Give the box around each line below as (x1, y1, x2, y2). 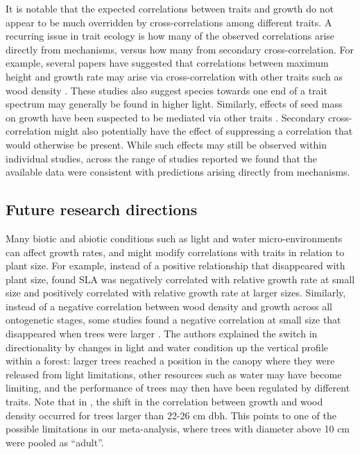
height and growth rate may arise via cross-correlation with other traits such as (6, 69, 343, 83)
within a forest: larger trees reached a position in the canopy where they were (6, 353, 335, 368)
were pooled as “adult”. (6, 435, 104, 449)
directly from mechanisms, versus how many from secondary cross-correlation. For (6, 42, 354, 56)
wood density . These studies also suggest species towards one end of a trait (6, 83, 327, 97)
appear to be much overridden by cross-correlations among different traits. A (6, 15, 332, 29)
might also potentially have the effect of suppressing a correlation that (54, 124, 353, 138)
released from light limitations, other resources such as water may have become (6, 367, 342, 381)
